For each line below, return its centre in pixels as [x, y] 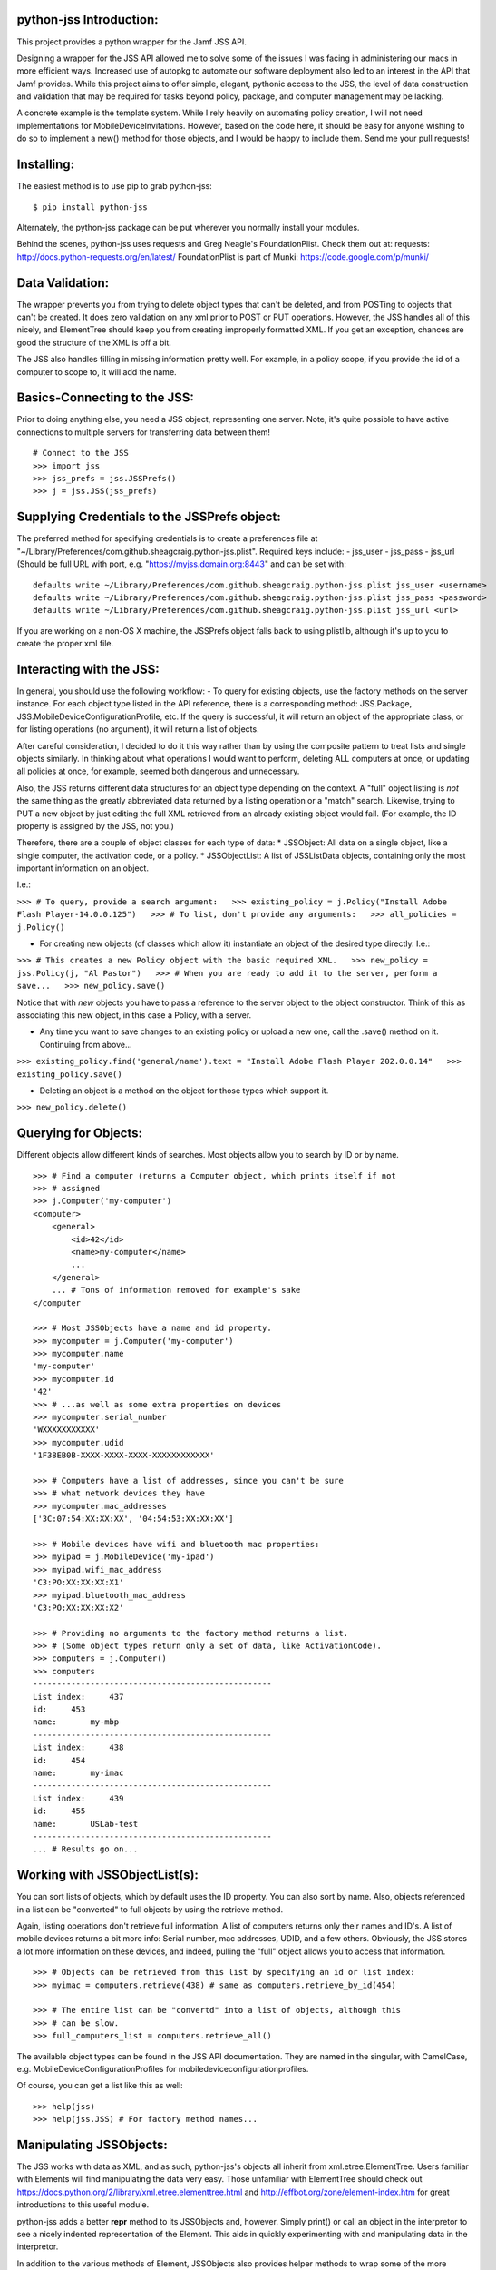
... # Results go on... [86, 1849]
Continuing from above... [86, 1044]
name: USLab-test [86, 1824]
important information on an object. [83, 868]
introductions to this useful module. [83, 2205]
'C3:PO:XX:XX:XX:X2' [78, 1608]
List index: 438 [78, 1747]
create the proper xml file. [65, 644]
